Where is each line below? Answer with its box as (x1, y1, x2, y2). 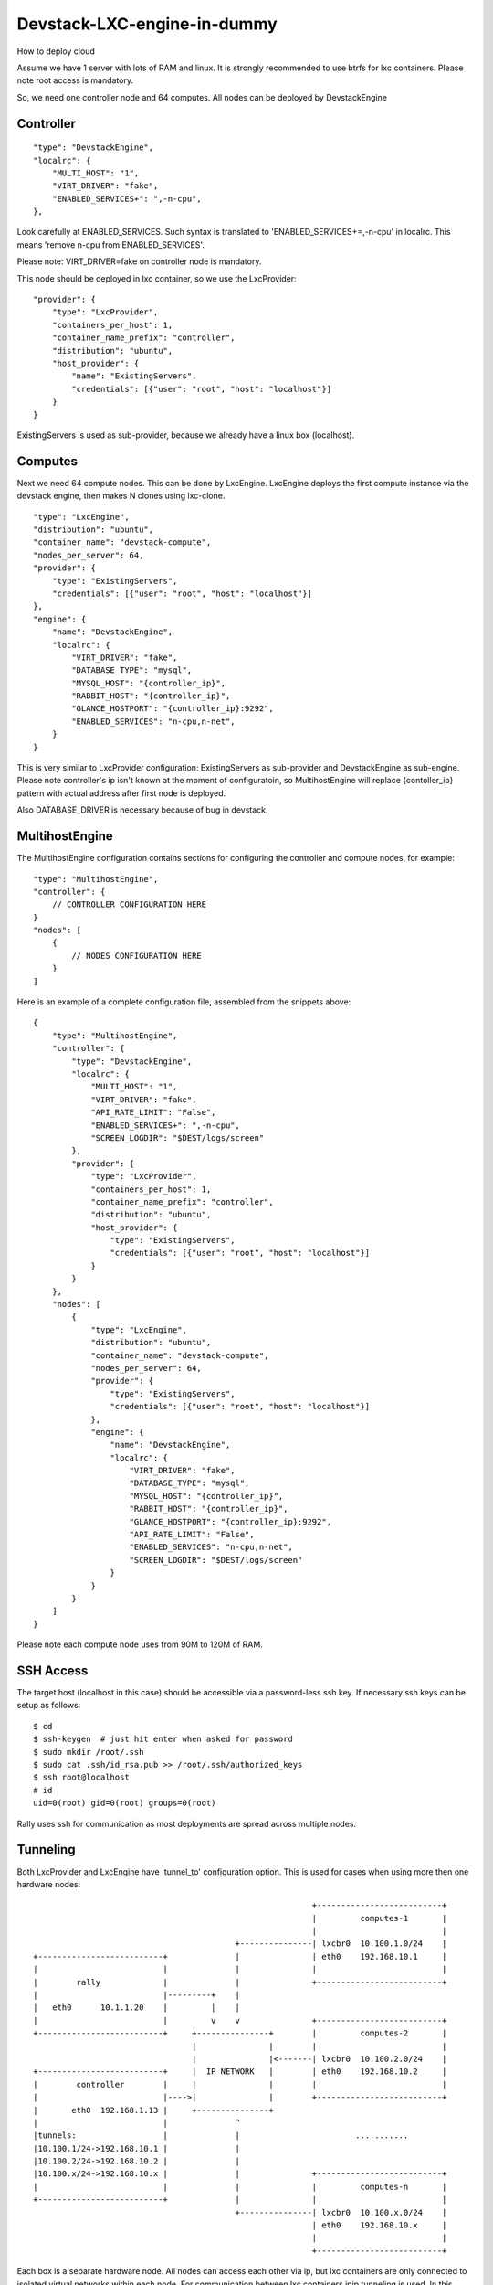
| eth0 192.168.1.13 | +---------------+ (33, 2105, 274, 2115)
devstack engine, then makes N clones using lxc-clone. (16, 490, 226, 502)
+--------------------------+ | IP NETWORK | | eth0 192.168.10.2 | (33, 2067, 447, 2077)
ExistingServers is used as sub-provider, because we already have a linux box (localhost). (16, 430, 355, 441)
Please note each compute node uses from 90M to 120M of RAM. (16, 1639, 264, 1650)
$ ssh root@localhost (33, 1772, 130, 1782)
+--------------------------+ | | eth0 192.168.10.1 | (33, 1951, 447, 1961)
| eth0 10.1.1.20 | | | (33, 2003, 241, 2013)
